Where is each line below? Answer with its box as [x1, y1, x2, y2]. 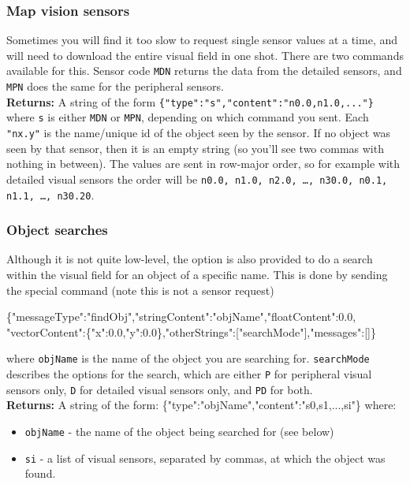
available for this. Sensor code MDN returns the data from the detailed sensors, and [6, 62, 402, 79]
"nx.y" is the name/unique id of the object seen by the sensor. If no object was [6, 125, 391, 141]
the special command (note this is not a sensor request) [6, 281, 274, 298]
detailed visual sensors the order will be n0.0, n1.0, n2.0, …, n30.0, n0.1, [6, 170, 388, 187]
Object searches [6, 220, 108, 240]
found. [24, 465, 56, 482]
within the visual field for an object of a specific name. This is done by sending [6, 266, 388, 282]
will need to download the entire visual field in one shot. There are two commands [6, 47, 404, 63]
